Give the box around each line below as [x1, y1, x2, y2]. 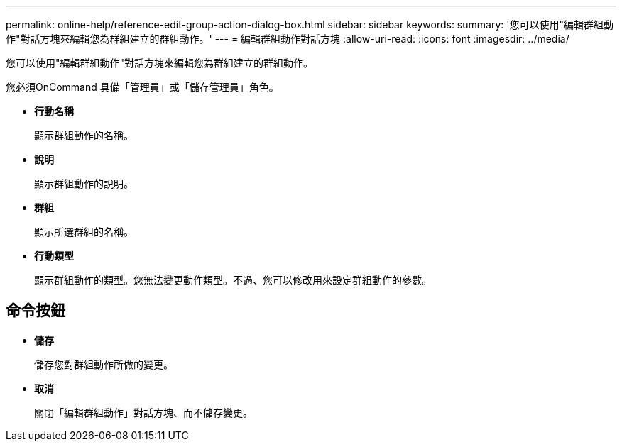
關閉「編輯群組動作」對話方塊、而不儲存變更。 [34, 406, 253, 419]
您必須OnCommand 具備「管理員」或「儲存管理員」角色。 [6, 81, 279, 93]
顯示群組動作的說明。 [34, 177, 133, 189]
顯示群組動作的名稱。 [34, 129, 133, 141]
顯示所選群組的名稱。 [34, 226, 133, 238]
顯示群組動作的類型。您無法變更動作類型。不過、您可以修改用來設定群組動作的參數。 [34, 274, 432, 286]
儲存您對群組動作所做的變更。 [34, 358, 173, 370]
